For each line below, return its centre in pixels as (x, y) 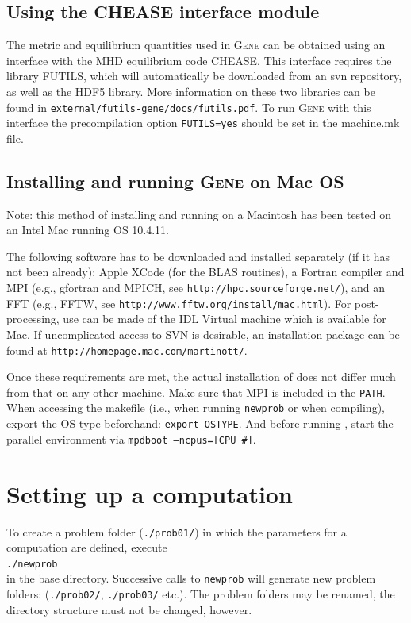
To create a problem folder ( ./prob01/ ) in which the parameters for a (177, 531)
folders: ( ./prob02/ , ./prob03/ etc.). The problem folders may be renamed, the (201, 594)
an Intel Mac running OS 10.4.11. (88, 230)
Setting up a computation (150, 493)
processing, (33, 319)
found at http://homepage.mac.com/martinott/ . (127, 350)
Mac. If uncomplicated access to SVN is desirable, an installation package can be (203, 334)
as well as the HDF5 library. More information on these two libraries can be (191, 91)
